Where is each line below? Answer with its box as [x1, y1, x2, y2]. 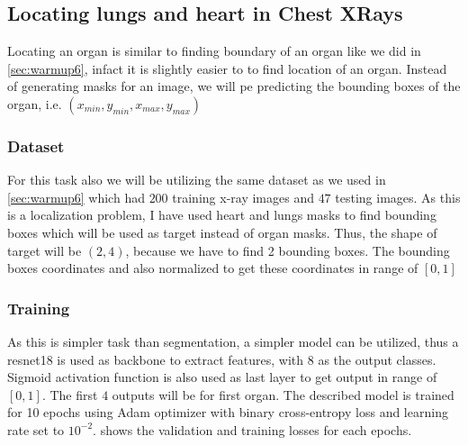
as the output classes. [318, 350, 436, 368]
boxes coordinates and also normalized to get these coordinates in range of [7, 259, 418, 277]
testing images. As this [335, 187, 461, 206]
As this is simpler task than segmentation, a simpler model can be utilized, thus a [7, 331, 459, 350]
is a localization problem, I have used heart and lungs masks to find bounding [7, 205, 436, 224]
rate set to [7, 420, 65, 439]
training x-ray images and [172, 187, 314, 206]
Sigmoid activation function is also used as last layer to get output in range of [7, 368, 437, 386]
